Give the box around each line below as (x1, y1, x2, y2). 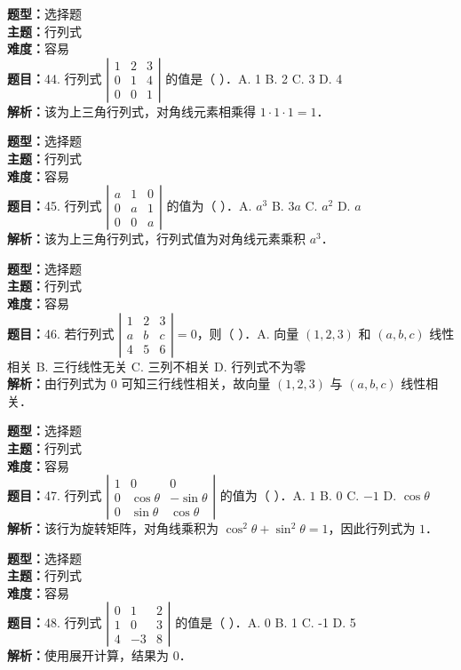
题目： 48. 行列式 (7, 613, 102, 632)
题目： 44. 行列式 (7, 68, 102, 87)
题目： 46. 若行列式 (7, 323, 115, 342)
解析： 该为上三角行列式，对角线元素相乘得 (7, 101, 256, 120)
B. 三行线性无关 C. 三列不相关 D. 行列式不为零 (36, 356, 306, 375)
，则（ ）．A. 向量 (196, 323, 299, 342)
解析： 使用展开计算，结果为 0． (7, 646, 192, 665)
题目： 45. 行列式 (7, 196, 102, 215)
